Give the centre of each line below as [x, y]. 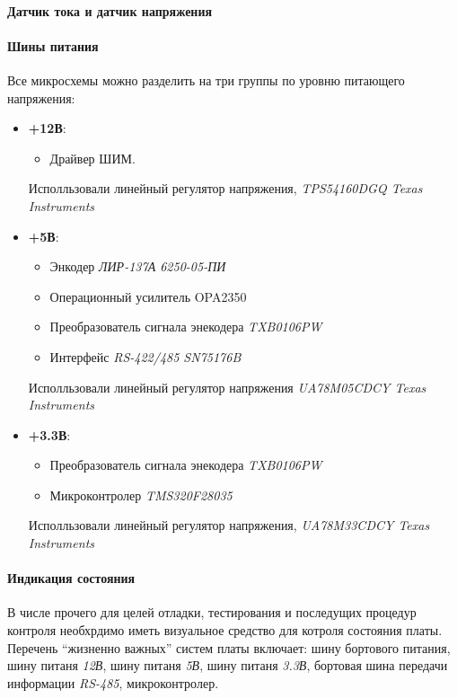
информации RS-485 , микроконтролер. [113, 682]
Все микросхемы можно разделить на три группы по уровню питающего [206, 80]
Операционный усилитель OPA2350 [148, 296]
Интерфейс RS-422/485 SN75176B [145, 356]
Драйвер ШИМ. [92, 158]
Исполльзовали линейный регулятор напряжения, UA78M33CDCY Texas [229, 525]
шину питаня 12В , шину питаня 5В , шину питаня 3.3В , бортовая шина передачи [228, 665]
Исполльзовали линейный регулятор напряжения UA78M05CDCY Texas [227, 387]
